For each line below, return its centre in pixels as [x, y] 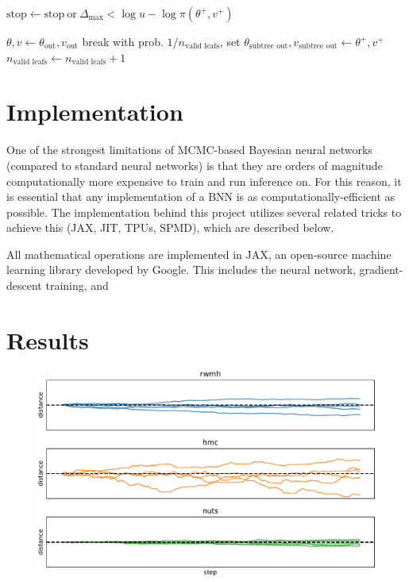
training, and [77, 285]
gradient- [381, 270]
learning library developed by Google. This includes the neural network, [181, 270]
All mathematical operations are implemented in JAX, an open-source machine [199, 254]
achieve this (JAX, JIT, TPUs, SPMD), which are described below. [170, 227]
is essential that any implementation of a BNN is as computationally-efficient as [201, 197]
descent [24, 285]
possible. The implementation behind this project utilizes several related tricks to [204, 212]
